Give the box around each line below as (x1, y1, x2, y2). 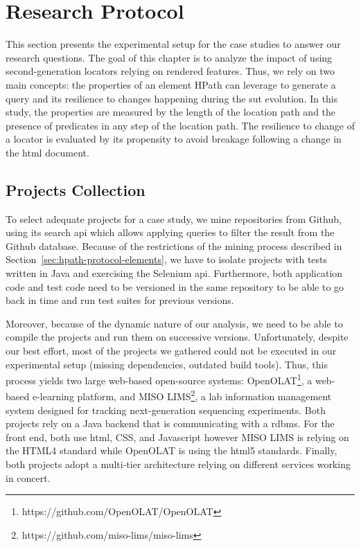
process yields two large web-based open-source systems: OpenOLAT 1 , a (6, 371, 312, 387)
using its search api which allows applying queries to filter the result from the (6, 225, 335, 240)
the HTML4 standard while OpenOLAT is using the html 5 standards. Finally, (6, 443, 337, 458)
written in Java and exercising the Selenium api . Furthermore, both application (6, 266, 343, 280)
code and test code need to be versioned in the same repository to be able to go (6, 279, 344, 294)
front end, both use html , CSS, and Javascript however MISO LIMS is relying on (6, 429, 349, 444)
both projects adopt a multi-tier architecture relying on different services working (6, 457, 351, 472)
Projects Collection (6, 179, 146, 200)
